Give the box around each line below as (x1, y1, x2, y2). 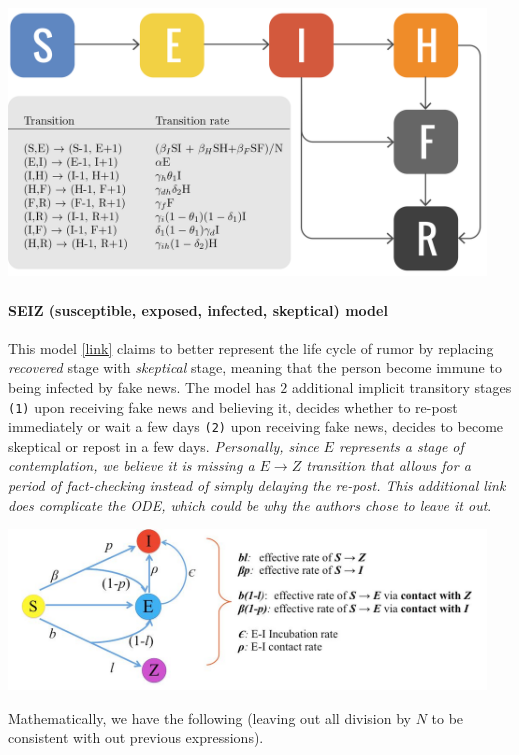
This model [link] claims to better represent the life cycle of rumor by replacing (8, 337, 494, 358)
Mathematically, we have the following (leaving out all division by (8, 707, 411, 728)
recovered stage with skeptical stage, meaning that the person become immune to (8, 357, 502, 378)
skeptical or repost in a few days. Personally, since (8, 435, 319, 456)
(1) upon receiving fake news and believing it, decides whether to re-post (8, 396, 458, 417)
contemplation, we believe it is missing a (8, 455, 255, 476)
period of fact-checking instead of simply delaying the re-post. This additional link (8, 475, 506, 496)
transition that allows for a (306, 455, 471, 476)
